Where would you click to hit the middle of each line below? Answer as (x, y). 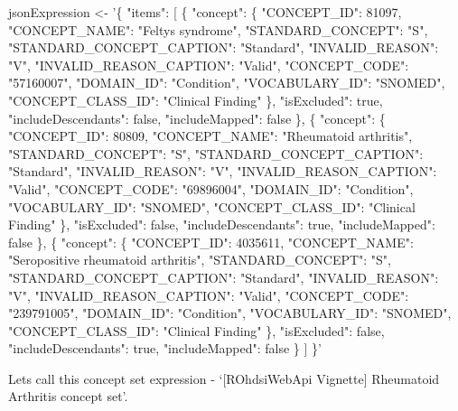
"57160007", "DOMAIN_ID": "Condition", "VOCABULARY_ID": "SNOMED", (227, 83)
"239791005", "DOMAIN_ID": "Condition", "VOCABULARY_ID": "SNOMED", (230, 313)
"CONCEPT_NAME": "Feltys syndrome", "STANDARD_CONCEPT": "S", (218, 29)
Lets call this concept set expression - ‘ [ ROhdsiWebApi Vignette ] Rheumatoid (224, 378)
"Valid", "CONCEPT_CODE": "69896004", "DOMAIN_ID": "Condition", (211, 188)
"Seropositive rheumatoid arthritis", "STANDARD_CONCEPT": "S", (200, 260)
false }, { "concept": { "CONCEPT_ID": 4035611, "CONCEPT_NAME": (211, 242)
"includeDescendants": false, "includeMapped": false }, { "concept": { (197, 118)
